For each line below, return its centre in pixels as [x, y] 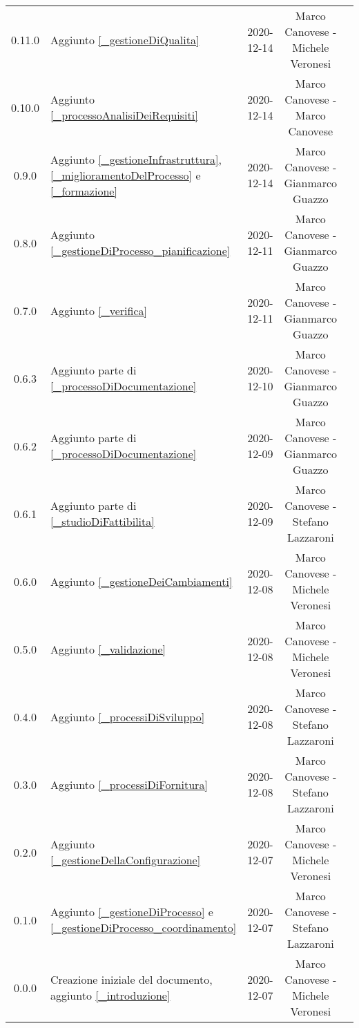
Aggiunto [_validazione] [108, 649]
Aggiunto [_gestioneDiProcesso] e [132, 912]
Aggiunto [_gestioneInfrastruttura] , [136, 159]
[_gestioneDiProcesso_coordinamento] [143, 927]
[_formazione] [84, 191]
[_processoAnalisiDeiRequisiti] [124, 115]
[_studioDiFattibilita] [102, 521]
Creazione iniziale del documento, [131, 979]
